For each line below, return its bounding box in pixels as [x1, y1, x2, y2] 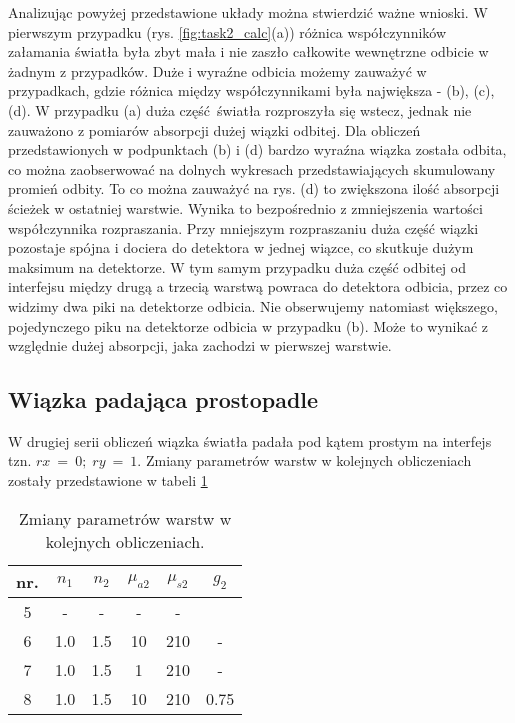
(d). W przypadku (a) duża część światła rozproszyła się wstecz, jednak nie [8, 99, 472, 120]
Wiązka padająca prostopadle [8, 384, 319, 415]
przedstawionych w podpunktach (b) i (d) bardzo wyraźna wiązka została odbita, [8, 139, 507, 160]
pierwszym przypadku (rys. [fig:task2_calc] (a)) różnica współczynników [8, 21, 447, 42]
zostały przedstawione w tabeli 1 [8, 470, 208, 491]
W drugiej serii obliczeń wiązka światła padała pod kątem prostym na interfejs [8, 430, 492, 451]
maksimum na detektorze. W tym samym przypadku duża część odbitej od [8, 256, 466, 277]
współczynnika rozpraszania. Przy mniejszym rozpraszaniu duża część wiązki [8, 217, 479, 238]
